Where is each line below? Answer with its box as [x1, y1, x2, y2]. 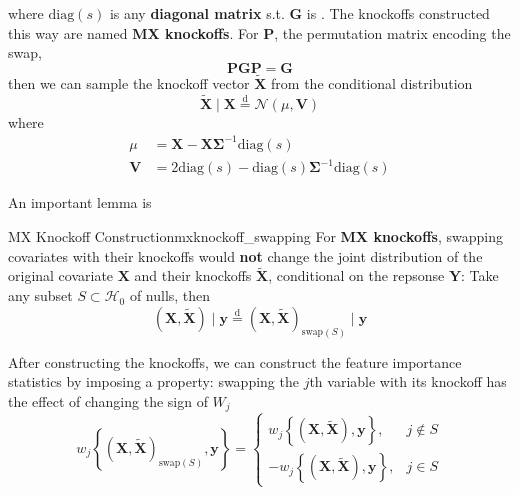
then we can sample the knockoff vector [8, 73, 250, 93]
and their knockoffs [134, 265, 252, 286]
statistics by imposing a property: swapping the [8, 371, 299, 392]
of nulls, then [129, 285, 211, 306]
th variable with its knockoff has [309, 371, 507, 392]
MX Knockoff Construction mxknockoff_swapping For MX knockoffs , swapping [8, 226, 503, 247]
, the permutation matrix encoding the [274, 22, 511, 43]
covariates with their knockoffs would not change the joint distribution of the [8, 245, 483, 266]
